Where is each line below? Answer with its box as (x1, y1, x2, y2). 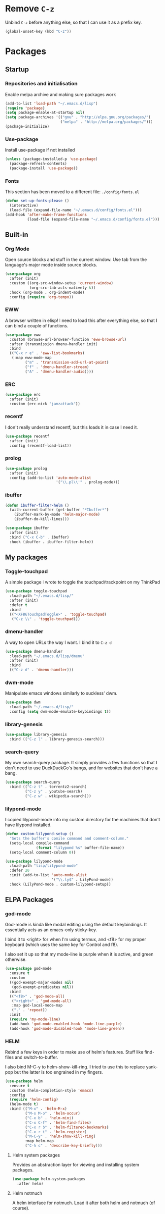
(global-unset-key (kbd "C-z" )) (5, 29, 71, 34)
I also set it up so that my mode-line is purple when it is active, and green (5, 951, 154, 957)
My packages (5, 553, 48, 561)
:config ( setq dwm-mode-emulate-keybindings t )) (9, 709, 111, 714)
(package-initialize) (5, 124, 50, 129)
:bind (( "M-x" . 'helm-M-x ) (9, 1107, 67, 1111)
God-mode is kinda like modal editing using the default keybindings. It (5, 922, 147, 928)
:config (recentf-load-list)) (9, 443, 71, 448)
